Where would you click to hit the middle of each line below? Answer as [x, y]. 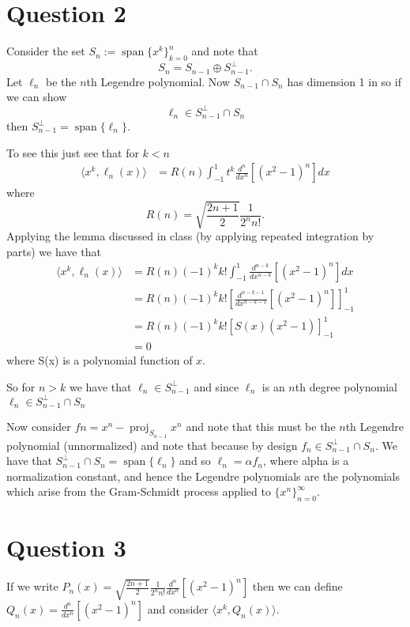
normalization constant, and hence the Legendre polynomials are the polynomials [203, 476]
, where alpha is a [306, 461]
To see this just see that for [73, 152]
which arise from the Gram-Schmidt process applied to [139, 491]
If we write [32, 586]
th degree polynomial [346, 386]
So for [21, 386]
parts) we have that [54, 251]
